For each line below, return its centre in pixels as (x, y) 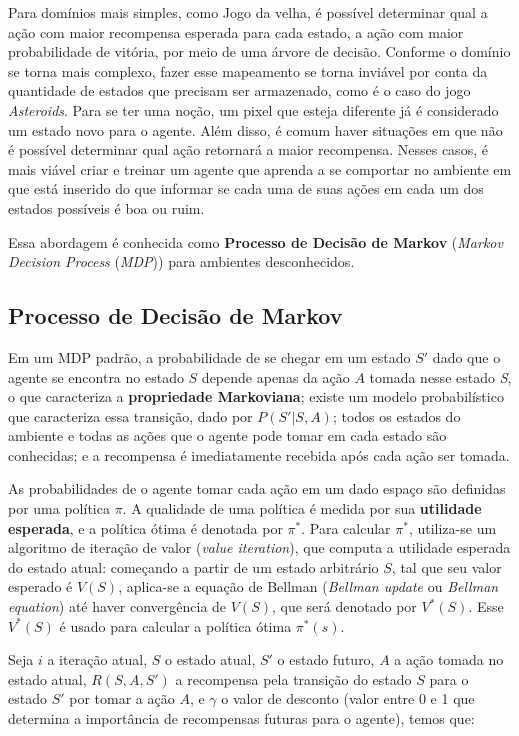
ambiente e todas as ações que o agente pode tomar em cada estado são (227, 435)
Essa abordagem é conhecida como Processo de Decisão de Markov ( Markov (255, 241)
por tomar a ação (122, 698)
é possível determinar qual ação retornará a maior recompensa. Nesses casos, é (248, 149)
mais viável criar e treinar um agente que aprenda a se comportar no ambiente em (260, 168)
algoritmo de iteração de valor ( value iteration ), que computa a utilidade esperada (259, 547)
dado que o (466, 356)
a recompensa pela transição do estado (293, 678)
